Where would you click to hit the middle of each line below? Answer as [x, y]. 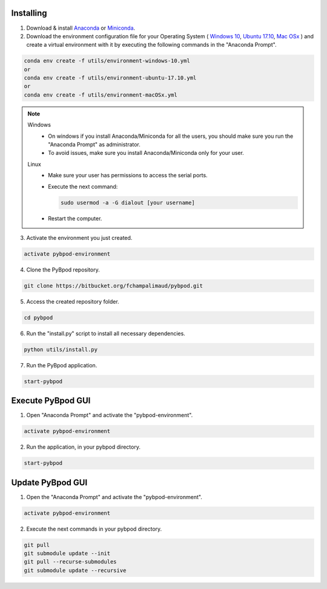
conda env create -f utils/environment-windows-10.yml [107, 61]
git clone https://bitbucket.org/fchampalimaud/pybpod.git [113, 286]
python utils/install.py [61, 349]
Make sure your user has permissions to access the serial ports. [128, 175]
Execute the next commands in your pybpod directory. [94, 529]
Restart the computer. [75, 218]
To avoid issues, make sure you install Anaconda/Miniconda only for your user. [146, 153]
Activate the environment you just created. [79, 237]
